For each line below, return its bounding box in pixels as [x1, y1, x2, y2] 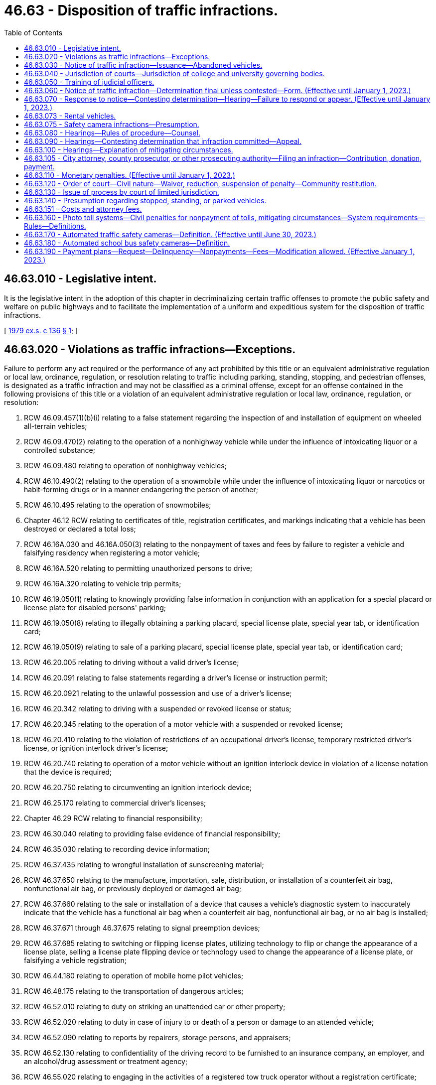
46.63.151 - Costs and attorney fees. [24, 204, 142, 213]
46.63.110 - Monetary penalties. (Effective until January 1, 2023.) [24, 170, 235, 179]
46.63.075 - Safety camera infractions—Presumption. [24, 120, 199, 129]
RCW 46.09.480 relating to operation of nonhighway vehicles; [24, 461, 227, 470]
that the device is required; [24, 768, 112, 777]
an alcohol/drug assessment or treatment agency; [24, 1057, 188, 1066]
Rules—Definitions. [24, 221, 86, 230]
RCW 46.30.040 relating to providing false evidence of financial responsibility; [24, 829, 281, 838]
